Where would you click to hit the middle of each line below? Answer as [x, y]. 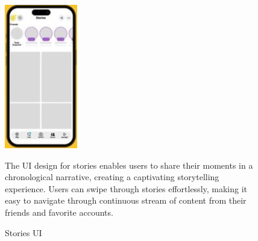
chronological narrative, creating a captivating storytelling [112, 177]
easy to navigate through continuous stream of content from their [126, 200]
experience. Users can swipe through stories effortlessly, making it [126, 188]
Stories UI [24, 232]
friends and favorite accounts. [59, 212]
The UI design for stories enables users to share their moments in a [129, 165]
